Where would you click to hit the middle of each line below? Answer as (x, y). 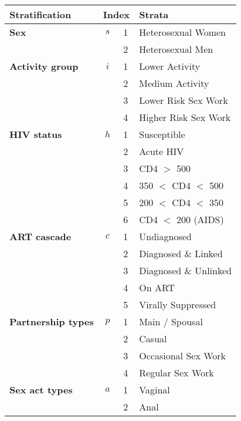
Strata (154, 14)
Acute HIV (162, 151)
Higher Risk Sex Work (185, 117)
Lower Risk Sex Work (184, 100)
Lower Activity (170, 66)
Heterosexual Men (176, 49)
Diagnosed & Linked (181, 253)
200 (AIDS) (200, 219)
